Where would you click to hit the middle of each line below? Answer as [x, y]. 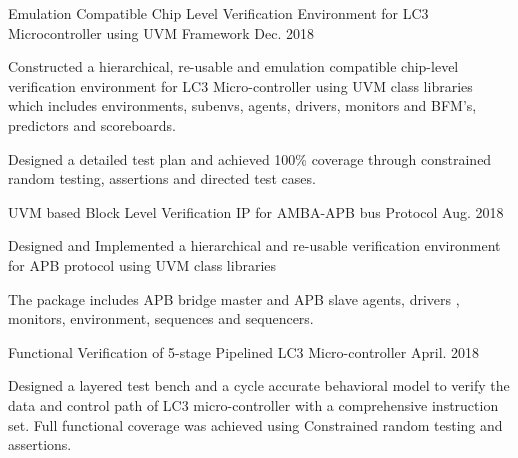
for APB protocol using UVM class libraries [142, 264]
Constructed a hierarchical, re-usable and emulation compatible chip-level [233, 66]
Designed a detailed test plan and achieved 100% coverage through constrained [250, 158]
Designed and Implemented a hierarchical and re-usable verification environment [254, 245]
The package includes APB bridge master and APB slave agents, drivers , [234, 298]
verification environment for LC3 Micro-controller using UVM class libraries [240, 85]
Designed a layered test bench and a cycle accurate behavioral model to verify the [259, 385]
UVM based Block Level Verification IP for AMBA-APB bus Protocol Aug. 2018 [256, 211]
